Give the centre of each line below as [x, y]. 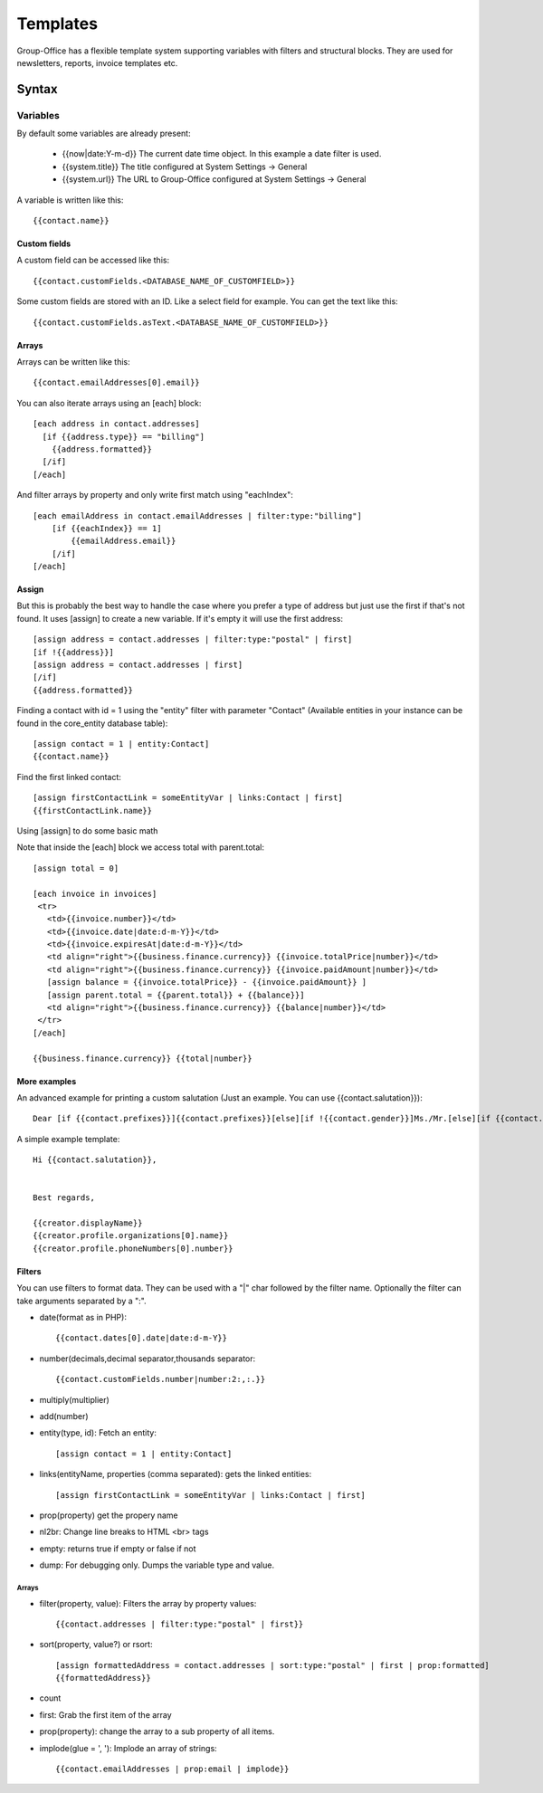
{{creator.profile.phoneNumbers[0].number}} [133, 1248]
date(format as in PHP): [83, 1318]
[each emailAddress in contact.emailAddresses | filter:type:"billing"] [197, 515]
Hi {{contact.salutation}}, [95, 1160]
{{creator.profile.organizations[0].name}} [131, 1236]
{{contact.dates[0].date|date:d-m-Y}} [142, 1338]
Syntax [37, 89]
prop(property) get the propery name [109, 1515]
